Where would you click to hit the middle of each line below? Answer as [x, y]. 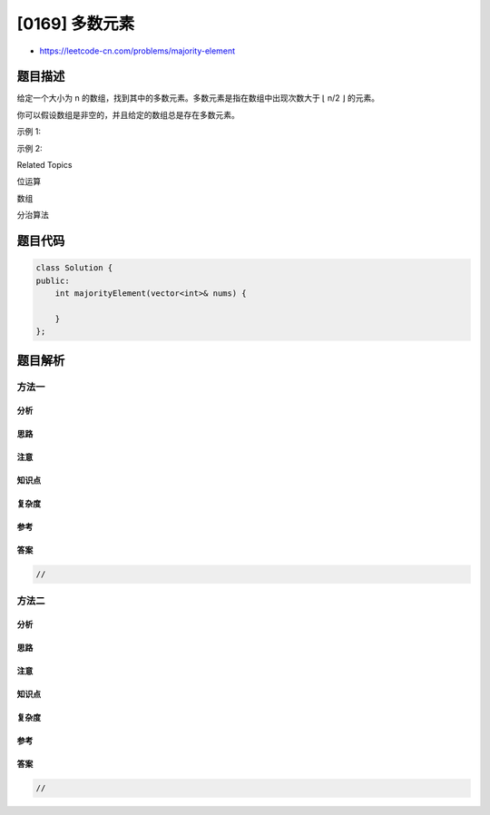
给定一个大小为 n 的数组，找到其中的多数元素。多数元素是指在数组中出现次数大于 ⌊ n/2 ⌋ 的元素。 [198, 98]
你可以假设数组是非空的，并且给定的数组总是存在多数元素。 [128, 114]
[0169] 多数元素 [76, 24]
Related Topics [44, 165]
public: [53, 280]
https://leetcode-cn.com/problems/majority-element [137, 51]
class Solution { [74, 268]
